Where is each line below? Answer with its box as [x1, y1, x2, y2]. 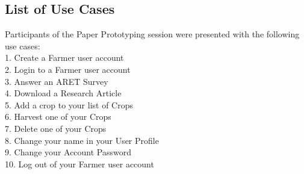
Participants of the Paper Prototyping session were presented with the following [5, 28, 300, 40]
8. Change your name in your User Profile [5, 134, 159, 146]
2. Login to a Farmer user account [5, 63, 131, 75]
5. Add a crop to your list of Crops [5, 98, 133, 111]
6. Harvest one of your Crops [5, 110, 111, 123]
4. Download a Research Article [5, 87, 122, 99]
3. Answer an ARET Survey [5, 75, 108, 87]
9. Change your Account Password [5, 146, 132, 158]
